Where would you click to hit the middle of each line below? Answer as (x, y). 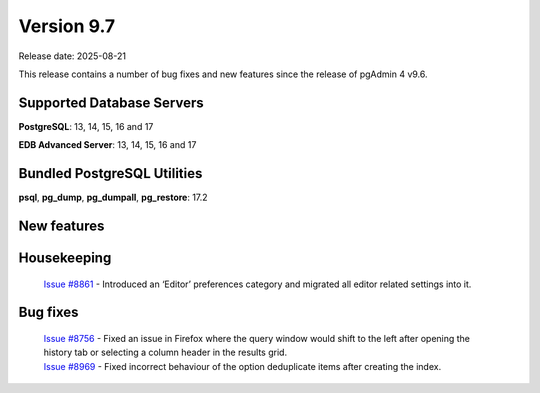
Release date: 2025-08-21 (72, 56)
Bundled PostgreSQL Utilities (110, 173)
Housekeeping (65, 257)
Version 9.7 (67, 26)
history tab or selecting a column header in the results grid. (165, 352)
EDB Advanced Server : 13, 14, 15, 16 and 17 (107, 145)
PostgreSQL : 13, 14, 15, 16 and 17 (86, 126)
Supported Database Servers (111, 102)
